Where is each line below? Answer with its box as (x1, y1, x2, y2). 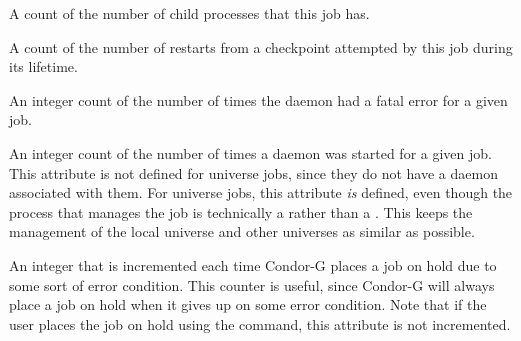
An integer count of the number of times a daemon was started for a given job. (9, 142, 492, 163)
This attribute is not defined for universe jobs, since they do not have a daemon (9, 162, 498, 183)
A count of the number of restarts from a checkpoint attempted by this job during (9, 36, 513, 57)
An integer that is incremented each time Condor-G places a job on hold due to (9, 254, 497, 275)
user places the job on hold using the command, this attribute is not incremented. (9, 313, 511, 334)
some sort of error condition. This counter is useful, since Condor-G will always (9, 274, 495, 295)
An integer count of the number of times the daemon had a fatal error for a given (9, 89, 508, 110)
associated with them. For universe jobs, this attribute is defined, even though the (9, 182, 513, 203)
